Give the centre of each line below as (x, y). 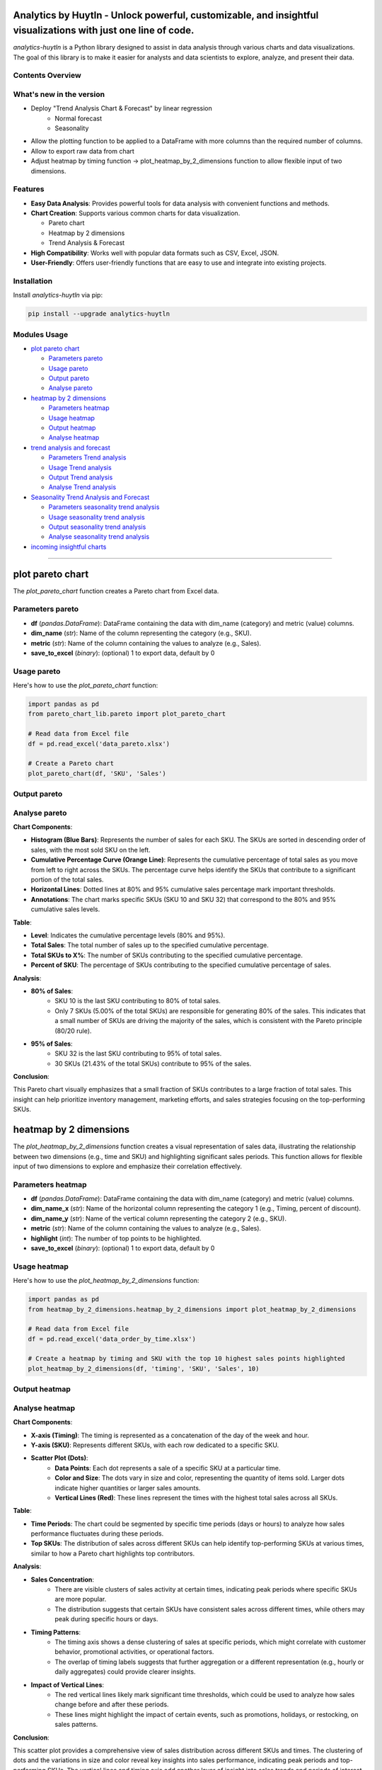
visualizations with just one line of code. (104, 31)
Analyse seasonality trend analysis (99, 537)
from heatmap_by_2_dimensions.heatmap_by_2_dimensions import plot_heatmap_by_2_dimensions (192, 1309)
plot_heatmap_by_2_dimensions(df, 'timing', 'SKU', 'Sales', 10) (144, 1369)
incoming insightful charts (69, 547)
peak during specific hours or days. (106, 1619)
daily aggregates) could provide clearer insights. (125, 1672)
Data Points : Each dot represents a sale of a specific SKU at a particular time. (168, 1468)
